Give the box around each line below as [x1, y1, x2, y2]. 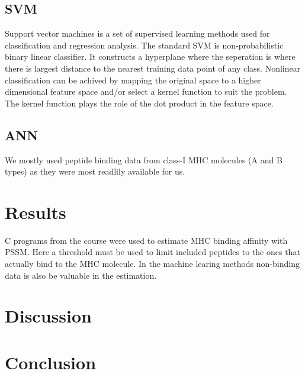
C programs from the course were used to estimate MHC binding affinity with [5, 234, 288, 246]
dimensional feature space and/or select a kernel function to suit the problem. [5, 85, 287, 98]
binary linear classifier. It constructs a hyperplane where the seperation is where [5, 50, 296, 63]
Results [5, 199, 66, 224]
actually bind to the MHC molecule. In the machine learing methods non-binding [5, 257, 300, 270]
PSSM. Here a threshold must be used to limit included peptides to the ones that [5, 246, 300, 258]
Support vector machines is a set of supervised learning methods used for [5, 27, 270, 40]
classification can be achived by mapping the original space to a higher [5, 73, 261, 86]
